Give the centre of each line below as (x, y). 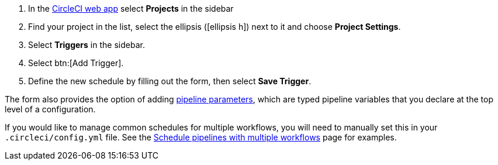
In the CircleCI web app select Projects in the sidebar (131, 8)
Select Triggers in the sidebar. (87, 45)
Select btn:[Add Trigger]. (76, 63)
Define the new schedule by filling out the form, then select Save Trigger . (170, 81)
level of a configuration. (50, 109)
